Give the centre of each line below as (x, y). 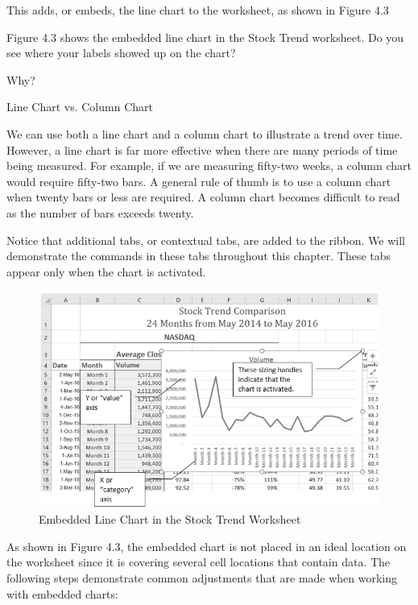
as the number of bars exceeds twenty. (100, 212)
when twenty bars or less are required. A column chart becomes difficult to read (203, 197)
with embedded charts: (62, 593)
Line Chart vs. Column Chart (80, 107)
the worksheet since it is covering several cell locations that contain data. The (199, 562)
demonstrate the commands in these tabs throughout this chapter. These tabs (199, 256)
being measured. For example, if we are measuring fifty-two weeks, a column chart (209, 166)
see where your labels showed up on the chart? (121, 53)
